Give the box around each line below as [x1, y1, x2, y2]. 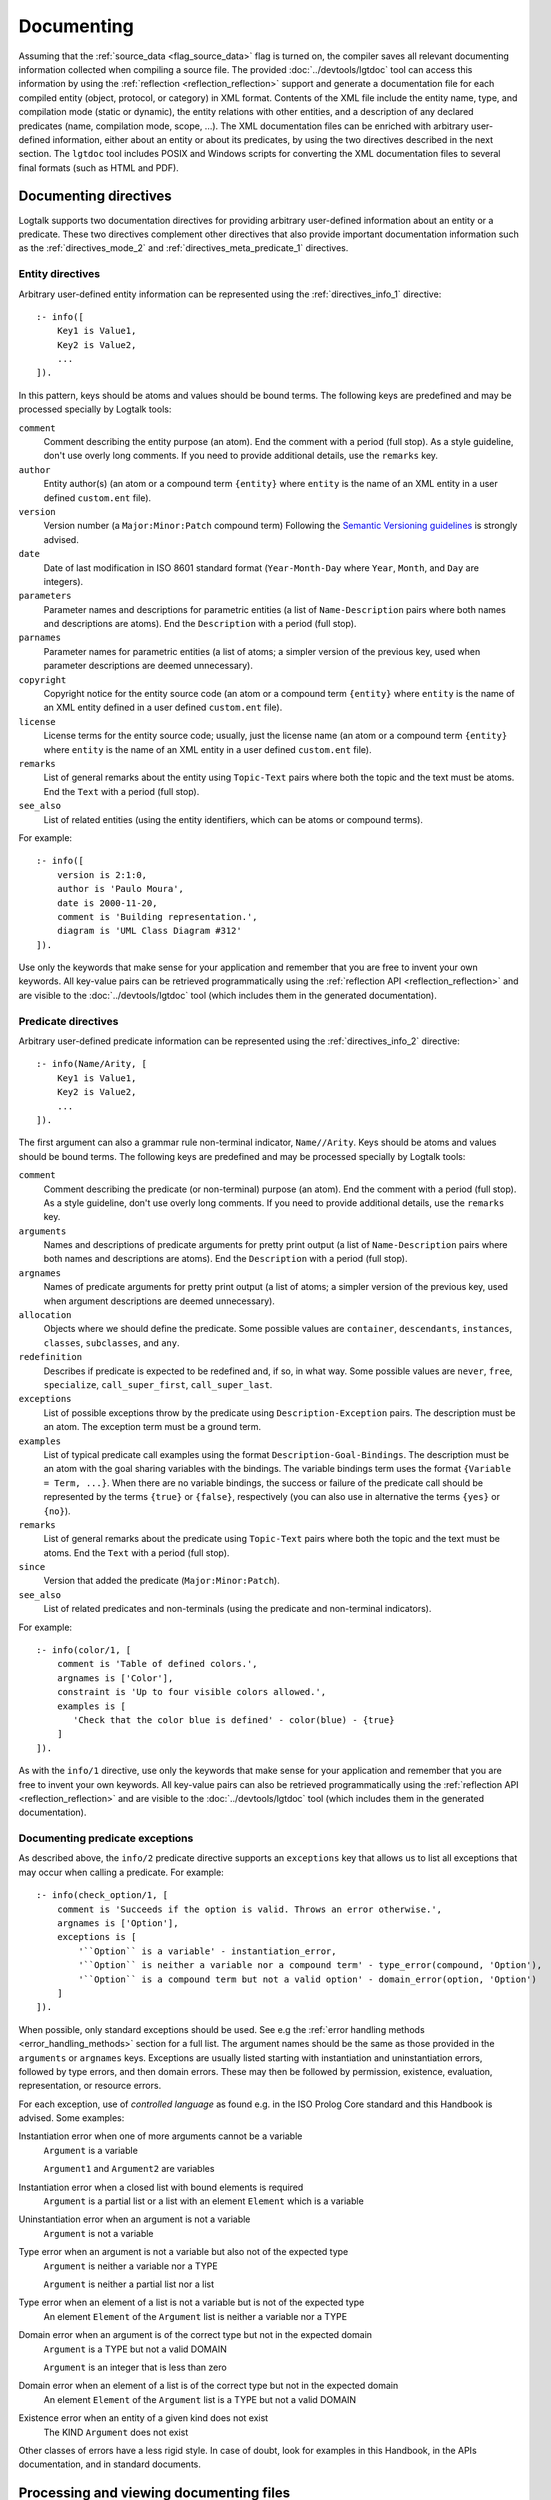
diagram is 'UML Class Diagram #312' [56, 925, 242, 937]
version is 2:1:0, [56, 869, 148, 880]
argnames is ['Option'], [56, 1918, 179, 1929]
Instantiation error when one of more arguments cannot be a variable [18, 2130, 303, 2142]
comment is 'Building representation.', [56, 911, 259, 922]
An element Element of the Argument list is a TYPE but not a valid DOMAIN [43, 2393, 357, 2405]
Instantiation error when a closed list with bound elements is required [18, 2181, 304, 2193]
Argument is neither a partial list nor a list [43, 2278, 215, 2290]
